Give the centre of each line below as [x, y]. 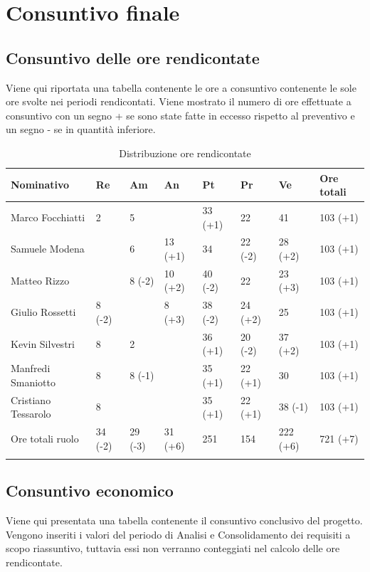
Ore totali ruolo [45, 438]
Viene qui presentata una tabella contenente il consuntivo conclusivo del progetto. [184, 520]
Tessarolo [31, 414]
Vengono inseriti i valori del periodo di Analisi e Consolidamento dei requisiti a [178, 534]
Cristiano [31, 399]
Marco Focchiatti [48, 217]
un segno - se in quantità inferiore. [81, 129]
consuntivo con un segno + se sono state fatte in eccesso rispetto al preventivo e [180, 115]
